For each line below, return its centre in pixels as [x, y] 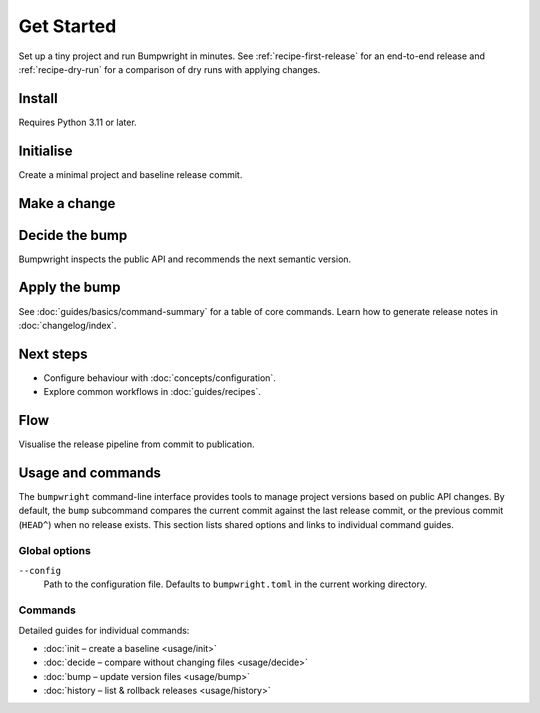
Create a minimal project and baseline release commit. [130, 174]
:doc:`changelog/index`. [67, 325]
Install [38, 98]
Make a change [67, 203]
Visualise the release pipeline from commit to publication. [136, 444]
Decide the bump [73, 235]
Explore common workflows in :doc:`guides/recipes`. [152, 392]
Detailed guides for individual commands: [104, 630]
